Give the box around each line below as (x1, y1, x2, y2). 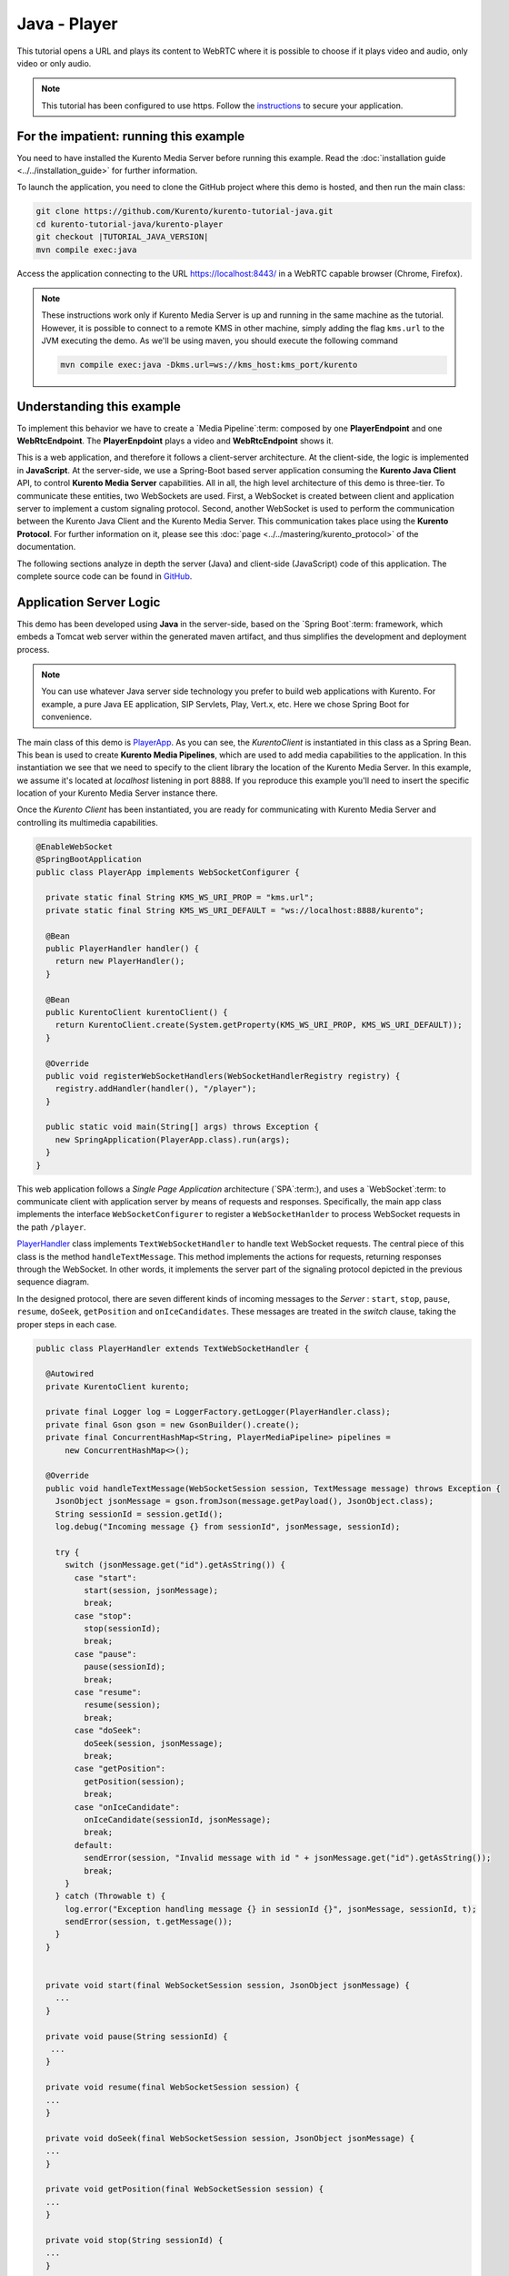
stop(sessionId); (83, 1623, 161, 1634)
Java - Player (16, 14, 118, 34)
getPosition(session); (83, 1776, 185, 1786)
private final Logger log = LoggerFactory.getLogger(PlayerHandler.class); (45, 1407, 391, 1417)
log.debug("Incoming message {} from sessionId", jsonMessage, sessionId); (55, 1521, 401, 1531)
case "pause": (74, 1649, 137, 1659)
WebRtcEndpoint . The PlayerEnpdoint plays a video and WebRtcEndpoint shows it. (16, 435, 334, 446)
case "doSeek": (74, 1725, 143, 1736)
